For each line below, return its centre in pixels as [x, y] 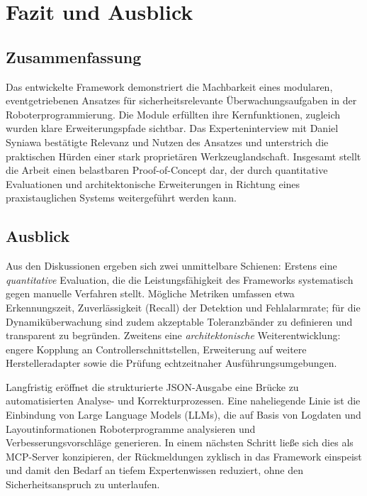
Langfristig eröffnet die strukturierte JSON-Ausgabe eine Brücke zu [152, 386]
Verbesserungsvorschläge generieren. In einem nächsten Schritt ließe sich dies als [180, 442]
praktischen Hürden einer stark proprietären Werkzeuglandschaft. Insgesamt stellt [183, 156]
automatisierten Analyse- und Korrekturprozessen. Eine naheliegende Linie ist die [183, 401]
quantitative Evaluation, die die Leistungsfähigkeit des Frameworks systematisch [180, 279]
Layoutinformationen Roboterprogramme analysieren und [131, 428]
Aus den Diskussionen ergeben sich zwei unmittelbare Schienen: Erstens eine [171, 266]
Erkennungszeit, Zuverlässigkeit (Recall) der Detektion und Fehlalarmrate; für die [183, 307]
